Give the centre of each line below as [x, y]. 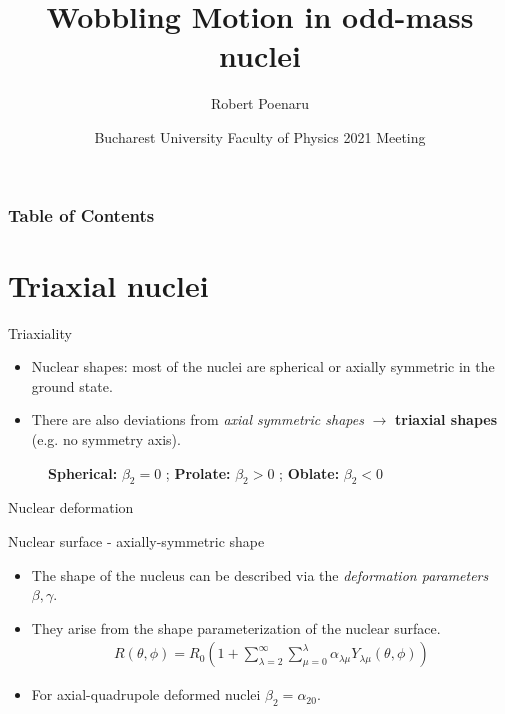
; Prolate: [198, 472]
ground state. [72, 385]
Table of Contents [81, 214]
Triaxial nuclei [108, 284]
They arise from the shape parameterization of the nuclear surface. [236, 627]
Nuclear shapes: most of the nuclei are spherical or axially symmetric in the [263, 366]
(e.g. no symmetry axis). [106, 438]
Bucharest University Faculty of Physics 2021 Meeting [260, 136]
